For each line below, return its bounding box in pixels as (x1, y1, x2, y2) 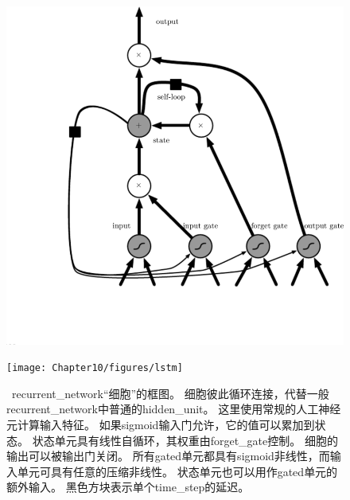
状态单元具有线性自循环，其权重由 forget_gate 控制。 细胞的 (32, 432, 338, 448)
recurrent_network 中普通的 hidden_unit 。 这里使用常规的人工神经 (6, 400, 341, 417)
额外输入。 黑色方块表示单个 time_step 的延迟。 (6, 479, 250, 495)
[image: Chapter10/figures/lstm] (6, 362, 183, 374)
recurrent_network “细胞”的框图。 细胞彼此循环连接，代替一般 (12, 385, 329, 401)
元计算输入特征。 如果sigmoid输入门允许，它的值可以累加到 (6, 416, 315, 432)
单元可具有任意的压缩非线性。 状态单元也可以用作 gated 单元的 (17, 463, 338, 479)
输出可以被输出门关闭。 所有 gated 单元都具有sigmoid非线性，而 (6, 447, 330, 464)
